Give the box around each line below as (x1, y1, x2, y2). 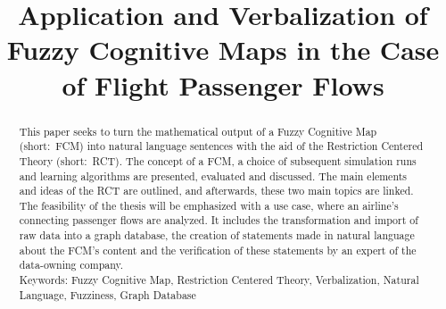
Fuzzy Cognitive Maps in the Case (6, 31, 440, 68)
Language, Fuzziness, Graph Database (19, 287, 196, 302)
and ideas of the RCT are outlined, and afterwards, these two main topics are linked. (19, 183, 414, 198)
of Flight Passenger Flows (62, 66, 384, 103)
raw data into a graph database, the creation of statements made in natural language (19, 228, 415, 243)
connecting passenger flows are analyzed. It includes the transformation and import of (19, 213, 418, 228)
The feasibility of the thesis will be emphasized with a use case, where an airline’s (19, 197, 399, 213)
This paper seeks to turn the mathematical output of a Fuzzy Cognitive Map (19, 123, 377, 138)
